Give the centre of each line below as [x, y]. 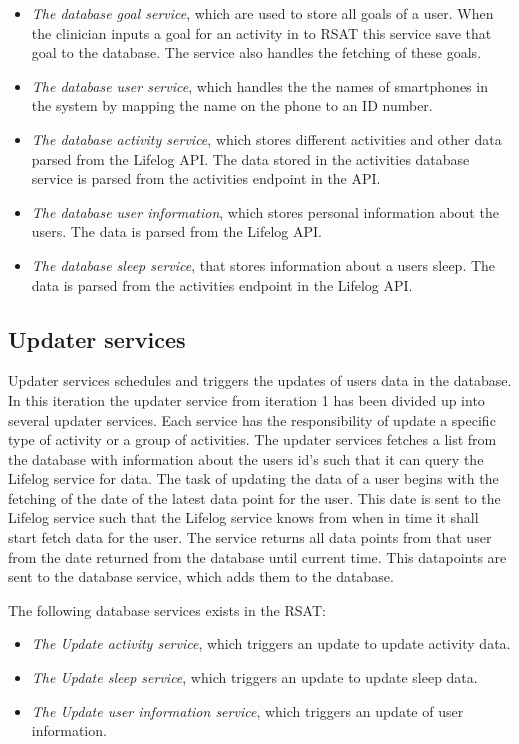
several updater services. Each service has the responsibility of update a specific [252, 419]
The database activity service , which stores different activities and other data [266, 138]
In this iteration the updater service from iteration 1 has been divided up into [246, 399]
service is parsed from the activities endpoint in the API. [206, 178]
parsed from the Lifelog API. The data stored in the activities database [250, 158]
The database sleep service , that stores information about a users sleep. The [263, 264]
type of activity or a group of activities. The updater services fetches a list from [252, 439]
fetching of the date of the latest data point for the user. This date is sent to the [254, 497]
